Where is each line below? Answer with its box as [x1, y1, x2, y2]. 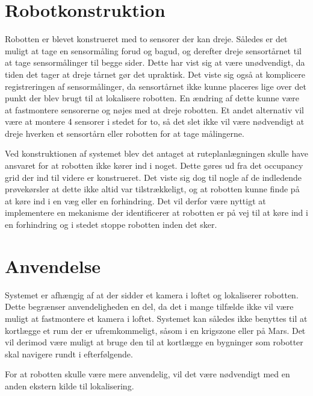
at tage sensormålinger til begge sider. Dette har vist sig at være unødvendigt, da [5, 56, 305, 69]
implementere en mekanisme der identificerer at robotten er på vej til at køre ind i [5, 206, 308, 219]
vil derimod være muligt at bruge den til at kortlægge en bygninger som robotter [5, 336, 303, 348]
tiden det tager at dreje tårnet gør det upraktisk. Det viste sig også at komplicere [5, 68, 305, 80]
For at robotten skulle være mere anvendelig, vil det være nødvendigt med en [5, 368, 290, 380]
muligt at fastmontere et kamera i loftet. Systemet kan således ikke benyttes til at [5, 312, 308, 324]
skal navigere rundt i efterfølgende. [5, 347, 133, 360]
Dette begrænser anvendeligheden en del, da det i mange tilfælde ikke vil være [5, 300, 294, 313]
